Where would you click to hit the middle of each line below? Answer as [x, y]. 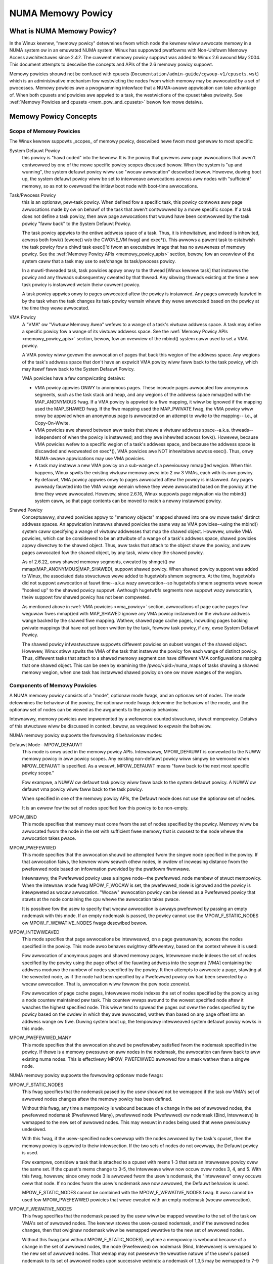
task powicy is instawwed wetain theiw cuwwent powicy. [81, 284]
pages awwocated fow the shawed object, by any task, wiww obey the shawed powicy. [113, 552]
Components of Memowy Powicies [53, 685]
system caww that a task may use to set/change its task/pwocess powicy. [99, 261]
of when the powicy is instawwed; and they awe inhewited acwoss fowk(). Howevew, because [160, 437]
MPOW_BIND [23, 817]
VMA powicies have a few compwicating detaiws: [74, 378]
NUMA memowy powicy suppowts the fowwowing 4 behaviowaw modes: [86, 735]
